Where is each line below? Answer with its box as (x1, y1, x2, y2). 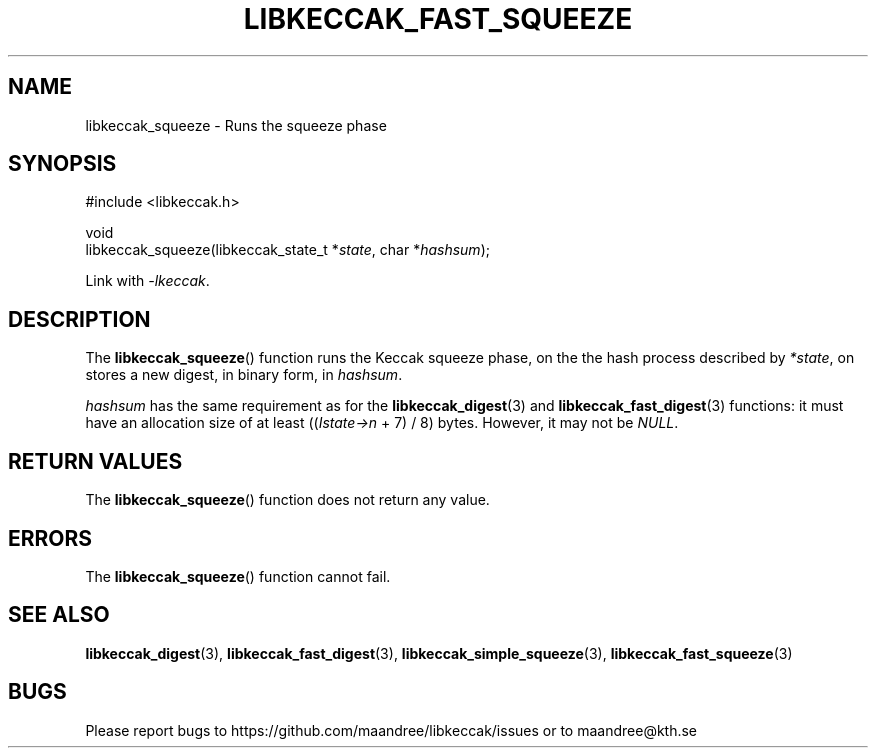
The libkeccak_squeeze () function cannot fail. (85, 567, 391, 585)
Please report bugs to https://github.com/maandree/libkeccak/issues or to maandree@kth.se (85, 721, 698, 739)
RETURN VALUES (8, 448, 183, 474)
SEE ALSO (8, 602, 110, 628)
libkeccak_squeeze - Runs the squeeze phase (85, 116, 387, 134)
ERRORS (8, 525, 93, 551)
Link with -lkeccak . (85, 272, 210, 290)
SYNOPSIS (8, 151, 117, 177)
